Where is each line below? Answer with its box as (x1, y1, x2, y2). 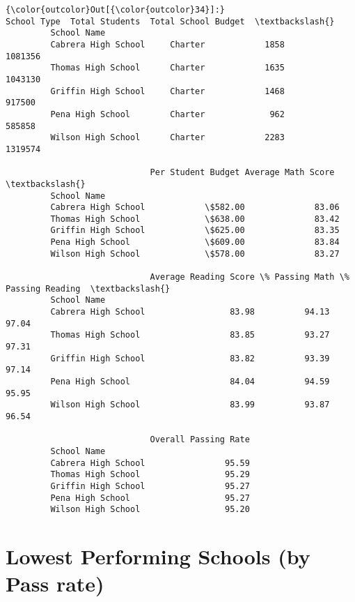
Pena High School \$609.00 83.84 (50, 237, 340, 248)
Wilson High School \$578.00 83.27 (50, 248, 340, 259)
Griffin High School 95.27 (50, 481, 250, 491)
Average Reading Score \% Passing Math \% (150, 272, 349, 283)
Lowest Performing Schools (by (6, 542, 310, 571)
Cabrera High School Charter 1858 (50, 39, 285, 50)
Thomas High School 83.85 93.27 (50, 330, 330, 340)
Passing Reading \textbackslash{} (6, 283, 171, 294)
